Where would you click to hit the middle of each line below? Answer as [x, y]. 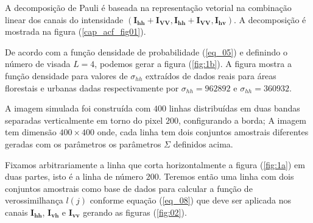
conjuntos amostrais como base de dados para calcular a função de [129, 188]
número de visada [38, 64]
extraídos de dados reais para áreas [211, 75]
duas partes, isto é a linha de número [74, 176]
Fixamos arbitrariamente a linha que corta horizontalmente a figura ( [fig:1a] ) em [155, 164]
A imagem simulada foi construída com [78, 108]
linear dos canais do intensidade [64, 19]
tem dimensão [31, 132]
